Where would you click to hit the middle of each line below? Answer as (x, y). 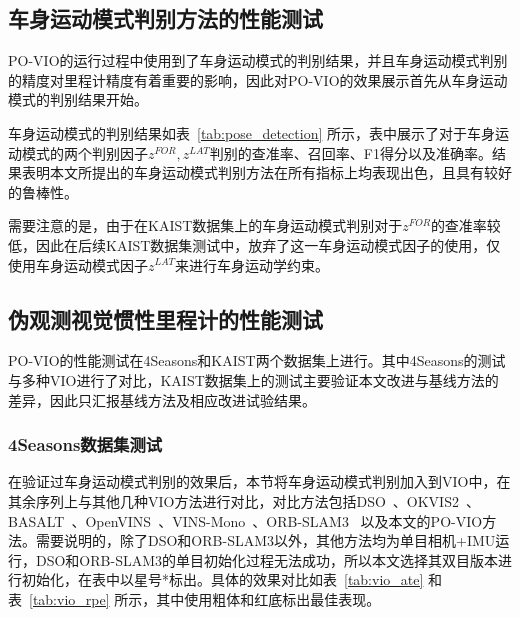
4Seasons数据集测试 (85, 444)
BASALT (36, 520)
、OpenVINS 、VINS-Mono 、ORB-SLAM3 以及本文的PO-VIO (277, 520)
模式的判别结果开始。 (78, 99)
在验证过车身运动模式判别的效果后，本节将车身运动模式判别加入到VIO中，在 (259, 481)
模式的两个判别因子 (84, 152)
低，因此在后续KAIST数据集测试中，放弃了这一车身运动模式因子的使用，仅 (254, 244)
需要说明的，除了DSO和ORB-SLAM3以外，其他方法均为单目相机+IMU (265, 540)
